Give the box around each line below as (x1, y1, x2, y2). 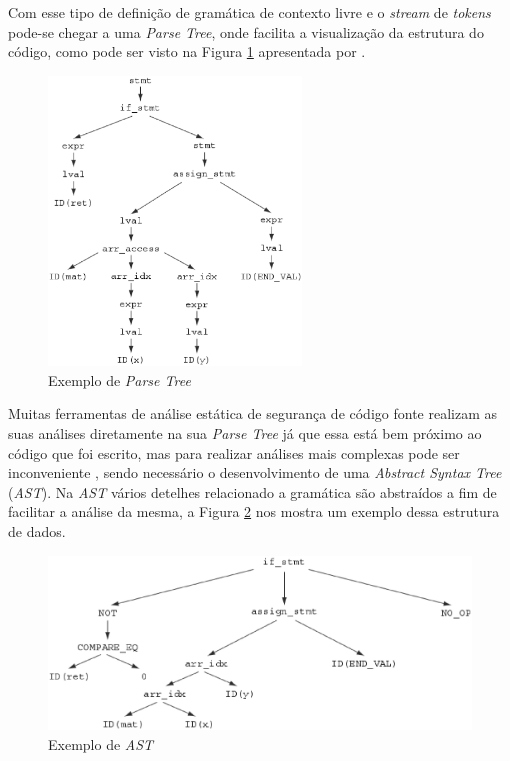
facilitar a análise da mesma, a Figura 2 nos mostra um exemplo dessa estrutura (8, 501, 500, 522)
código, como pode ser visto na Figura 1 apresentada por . (8, 41, 366, 62)
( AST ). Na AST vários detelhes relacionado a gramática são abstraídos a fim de (8, 481, 497, 502)
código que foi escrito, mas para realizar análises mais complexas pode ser (8, 442, 460, 463)
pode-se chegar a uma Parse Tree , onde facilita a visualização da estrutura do (8, 21, 484, 42)
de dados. (8, 520, 66, 541)
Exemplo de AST (48, 734, 154, 755)
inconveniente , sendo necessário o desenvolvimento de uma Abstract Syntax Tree (8, 462, 502, 483)
